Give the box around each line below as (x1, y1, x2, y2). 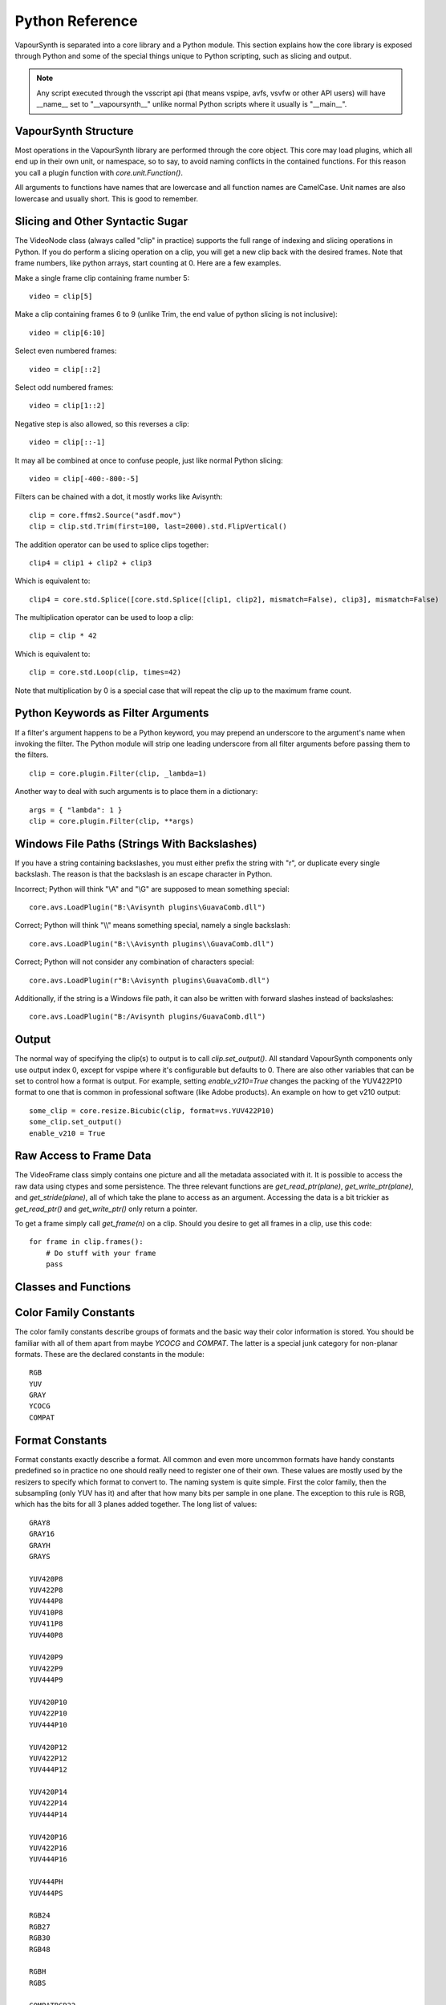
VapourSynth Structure (14, 124, 134, 138)
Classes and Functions (14, 1280, 132, 1294)
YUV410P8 (29, 1608, 63, 1617)
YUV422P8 (29, 1586, 63, 1595)
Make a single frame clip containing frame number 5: (14, 273, 190, 282)
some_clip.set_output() (29, 1117, 123, 1127)
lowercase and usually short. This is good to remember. (14, 193, 199, 204)
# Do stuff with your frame (45, 1248, 156, 1258)
